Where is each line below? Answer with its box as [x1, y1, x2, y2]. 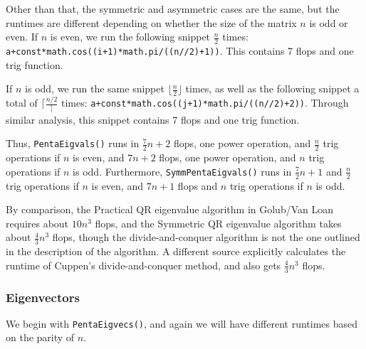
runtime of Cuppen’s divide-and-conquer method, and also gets [6, 257, 281, 272]
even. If [6, 29, 38, 44]
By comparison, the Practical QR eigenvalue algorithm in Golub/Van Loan [6, 202, 333, 217]
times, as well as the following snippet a [185, 81, 360, 96]
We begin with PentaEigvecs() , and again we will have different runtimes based [6, 316, 358, 331]
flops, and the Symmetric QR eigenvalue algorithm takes [95, 215, 342, 230]
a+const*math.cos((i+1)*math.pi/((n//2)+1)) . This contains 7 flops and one [6, 43, 354, 58]
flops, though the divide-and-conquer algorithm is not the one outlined [52, 230, 360, 245]
